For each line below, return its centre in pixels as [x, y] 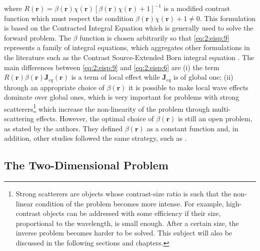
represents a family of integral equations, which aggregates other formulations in [127, 47]
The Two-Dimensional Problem [86, 165]
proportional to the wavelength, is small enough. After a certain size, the [127, 223]
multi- [221, 108]
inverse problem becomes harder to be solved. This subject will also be [124, 233]
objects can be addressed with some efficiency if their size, [132, 213]
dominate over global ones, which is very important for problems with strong [122, 97]
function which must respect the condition [69, 18]
